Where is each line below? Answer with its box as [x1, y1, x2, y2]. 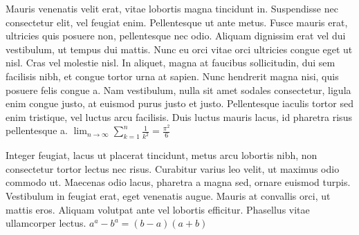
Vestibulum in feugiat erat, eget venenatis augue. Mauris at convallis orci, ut [6, 189, 331, 203]
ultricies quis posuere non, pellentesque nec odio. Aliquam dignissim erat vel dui [6, 28, 346, 43]
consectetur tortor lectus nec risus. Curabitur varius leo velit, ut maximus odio [6, 161, 340, 176]
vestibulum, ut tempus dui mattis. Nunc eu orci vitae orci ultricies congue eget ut [6, 41, 353, 56]
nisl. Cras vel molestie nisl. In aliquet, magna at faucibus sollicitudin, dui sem [6, 55, 335, 70]
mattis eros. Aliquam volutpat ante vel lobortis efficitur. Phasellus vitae [6, 202, 310, 216]
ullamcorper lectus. [6, 216, 86, 230]
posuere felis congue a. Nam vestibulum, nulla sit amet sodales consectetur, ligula [6, 82, 351, 97]
